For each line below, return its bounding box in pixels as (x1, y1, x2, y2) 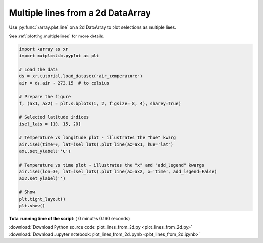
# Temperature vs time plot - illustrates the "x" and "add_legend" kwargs (19, 162, 205, 168)
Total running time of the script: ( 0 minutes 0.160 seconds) (9, 215, 130, 221)
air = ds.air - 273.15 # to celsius (19, 80, 110, 86)
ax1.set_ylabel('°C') (19, 149, 71, 154)
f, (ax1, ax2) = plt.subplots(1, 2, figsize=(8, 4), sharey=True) (19, 101, 181, 107)
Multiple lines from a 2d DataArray (9, 7, 151, 18)
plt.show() (19, 203, 45, 208)
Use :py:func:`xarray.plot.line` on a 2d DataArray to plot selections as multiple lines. (9, 24, 176, 30)
